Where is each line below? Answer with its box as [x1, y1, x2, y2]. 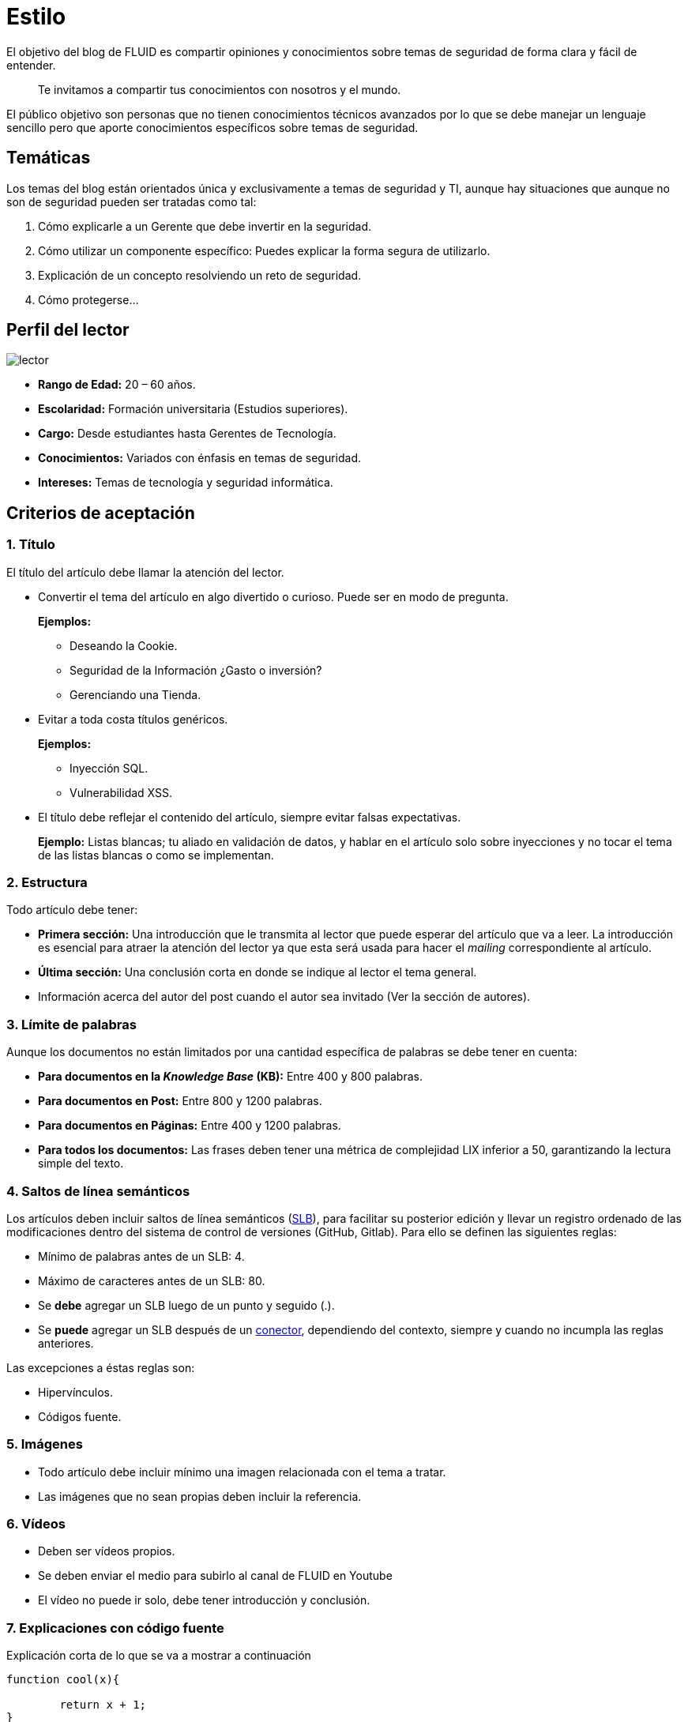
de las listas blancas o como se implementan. [38, 848, 274, 862]
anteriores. [38, 1336, 94, 1350]
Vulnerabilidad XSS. [70, 785, 172, 799]
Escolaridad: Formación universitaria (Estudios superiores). [38, 402, 348, 416]
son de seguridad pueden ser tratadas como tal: [6, 194, 257, 209]
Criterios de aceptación [6, 502, 195, 523]
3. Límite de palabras [6, 1016, 137, 1032]
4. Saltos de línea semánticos [6, 1182, 190, 1199]
